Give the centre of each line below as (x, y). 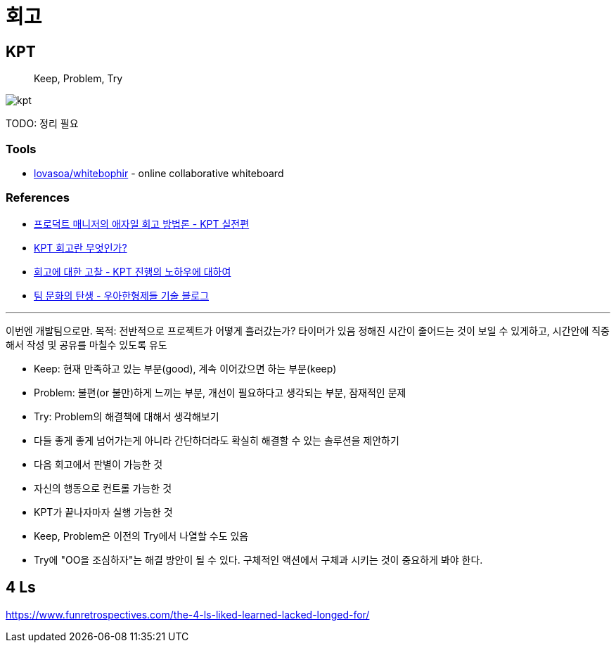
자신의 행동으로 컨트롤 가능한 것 (103, 488)
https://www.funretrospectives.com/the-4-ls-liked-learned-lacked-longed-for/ (188, 614)
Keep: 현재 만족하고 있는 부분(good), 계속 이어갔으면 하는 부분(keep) (185, 368)
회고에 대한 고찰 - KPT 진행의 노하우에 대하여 (133, 271)
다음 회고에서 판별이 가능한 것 (98, 464)
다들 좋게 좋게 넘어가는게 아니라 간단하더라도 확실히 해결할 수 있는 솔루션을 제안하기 (217, 440)
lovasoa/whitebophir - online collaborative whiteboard (159, 173)
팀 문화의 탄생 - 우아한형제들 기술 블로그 (122, 295)
